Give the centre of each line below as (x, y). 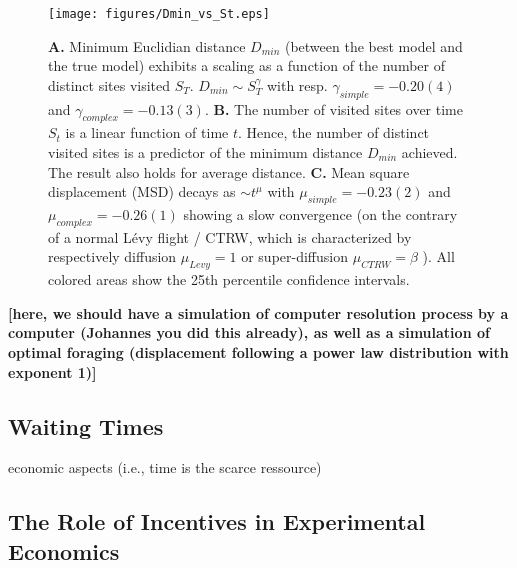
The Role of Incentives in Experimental (217, 521)
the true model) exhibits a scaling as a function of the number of (246, 65)
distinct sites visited (109, 84)
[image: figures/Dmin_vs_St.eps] (159, 14)
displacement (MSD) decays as (142, 191)
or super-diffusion (294, 256)
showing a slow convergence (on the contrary (320, 214)
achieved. (429, 152)
